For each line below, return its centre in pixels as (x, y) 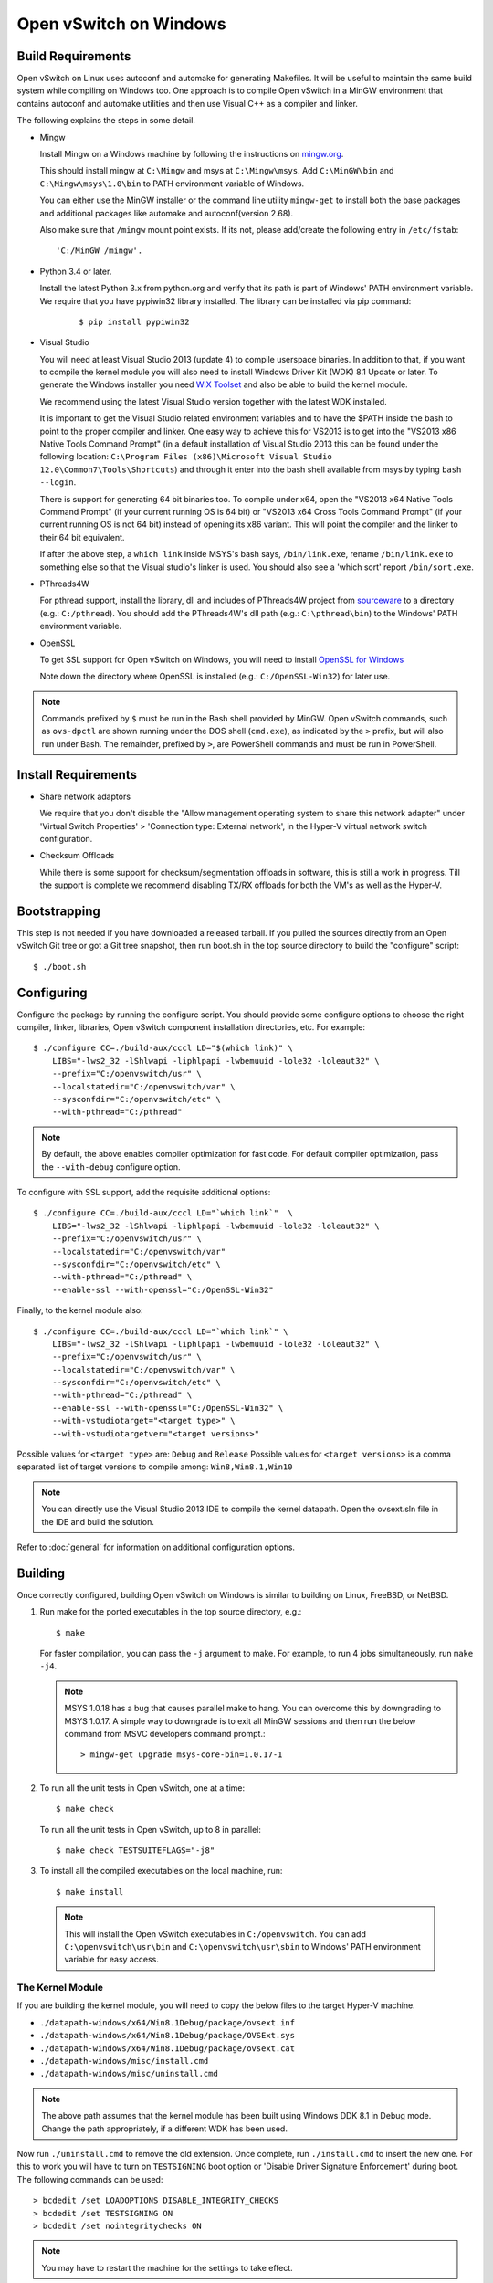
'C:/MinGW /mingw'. (100, 251)
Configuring (52, 992)
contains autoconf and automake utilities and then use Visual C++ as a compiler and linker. (187, 103)
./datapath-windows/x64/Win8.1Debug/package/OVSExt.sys (168, 2036)
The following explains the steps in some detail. (106, 121)
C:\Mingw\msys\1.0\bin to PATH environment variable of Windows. (172, 184)
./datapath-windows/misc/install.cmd (124, 2061)
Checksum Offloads (77, 856)
